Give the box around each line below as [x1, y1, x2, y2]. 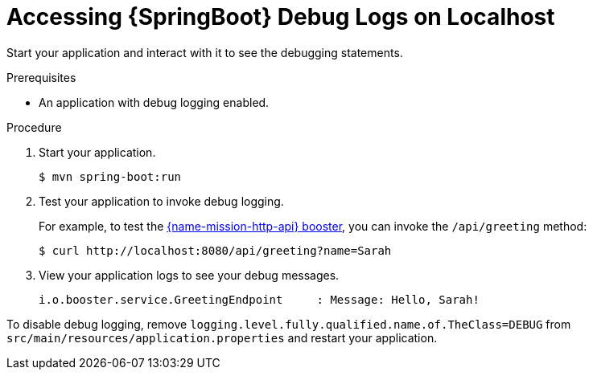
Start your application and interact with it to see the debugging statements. [6, 45, 403, 59]
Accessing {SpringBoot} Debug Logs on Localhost [6, 3, 555, 31]
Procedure [6, 120, 62, 134]
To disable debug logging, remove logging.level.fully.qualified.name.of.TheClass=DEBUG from [6, 317, 571, 331]
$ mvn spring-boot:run [39, 170, 182, 183]
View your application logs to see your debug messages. [39, 268, 340, 282]
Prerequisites [6, 70, 76, 84]
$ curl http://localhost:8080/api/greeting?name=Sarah [39, 243, 392, 257]
